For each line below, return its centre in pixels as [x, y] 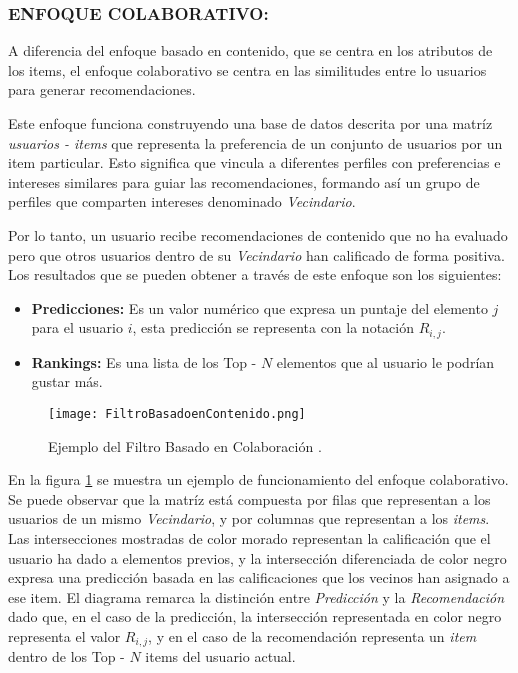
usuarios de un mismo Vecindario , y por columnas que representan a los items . [249, 518]
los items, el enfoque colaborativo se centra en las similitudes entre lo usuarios [247, 69]
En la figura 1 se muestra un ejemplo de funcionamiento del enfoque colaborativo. [258, 479]
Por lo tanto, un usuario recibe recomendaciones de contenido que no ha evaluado [258, 234]
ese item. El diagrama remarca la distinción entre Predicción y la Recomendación [256, 596]
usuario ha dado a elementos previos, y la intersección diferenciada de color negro [257, 557]
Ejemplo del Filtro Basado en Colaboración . [185, 445]
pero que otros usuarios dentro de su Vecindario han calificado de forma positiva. [256, 254]
